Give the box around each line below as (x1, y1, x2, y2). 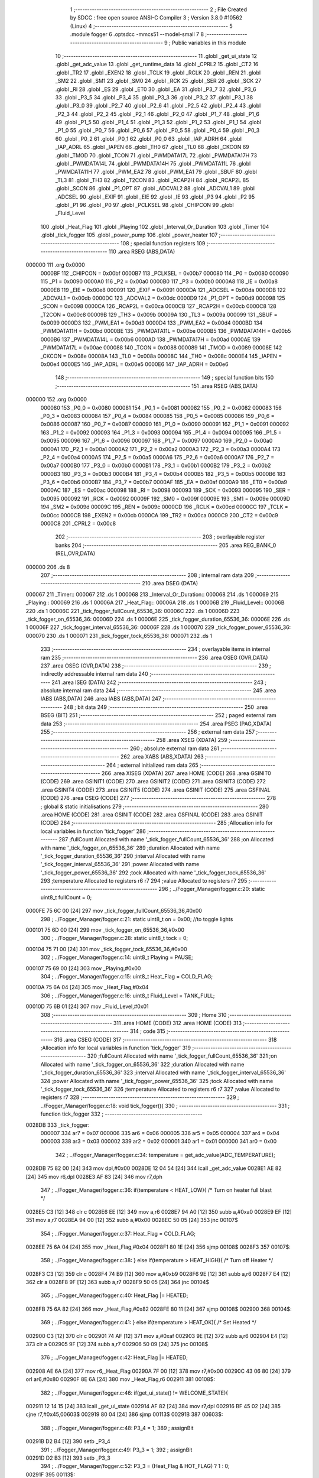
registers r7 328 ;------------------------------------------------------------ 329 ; (40, 1094, 239, 1101)
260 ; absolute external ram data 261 (130, 745, 220, 752)
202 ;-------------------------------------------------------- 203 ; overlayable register (55, 533, 265, 540)
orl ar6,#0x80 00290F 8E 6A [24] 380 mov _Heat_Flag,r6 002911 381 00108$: (25, 1376, 216, 1383)
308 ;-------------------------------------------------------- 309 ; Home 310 (40, 1011, 227, 1018)
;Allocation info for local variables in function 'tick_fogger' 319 (40, 1044, 191, 1052)
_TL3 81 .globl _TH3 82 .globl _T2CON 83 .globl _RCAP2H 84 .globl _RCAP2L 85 (55, 176, 249, 183)
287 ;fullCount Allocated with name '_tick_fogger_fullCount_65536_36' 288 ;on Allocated (58, 836, 274, 843)
